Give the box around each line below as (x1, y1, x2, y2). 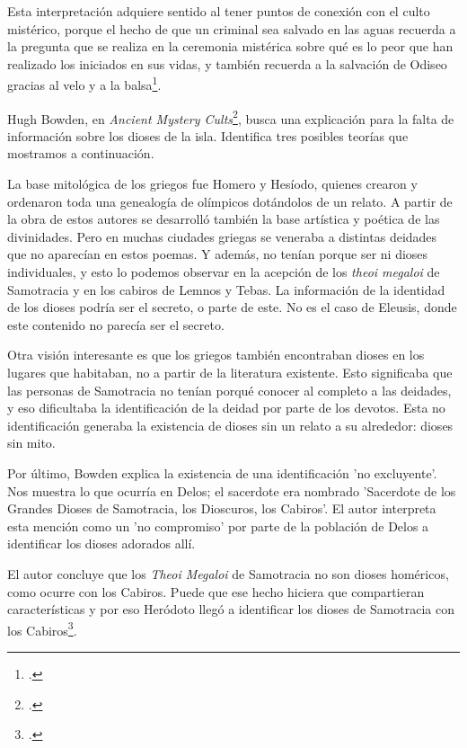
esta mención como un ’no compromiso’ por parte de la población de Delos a (7, 516, 429, 535)
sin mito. (7, 433, 56, 452)
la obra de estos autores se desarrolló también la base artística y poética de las (7, 209, 440, 228)
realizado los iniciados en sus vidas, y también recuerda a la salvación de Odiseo (7, 54, 447, 73)
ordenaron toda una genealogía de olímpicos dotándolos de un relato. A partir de (7, 191, 453, 210)
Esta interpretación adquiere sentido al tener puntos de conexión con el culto (7, 2, 430, 20)
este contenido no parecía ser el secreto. (7, 315, 225, 334)
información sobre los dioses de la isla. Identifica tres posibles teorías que (7, 126, 409, 145)
